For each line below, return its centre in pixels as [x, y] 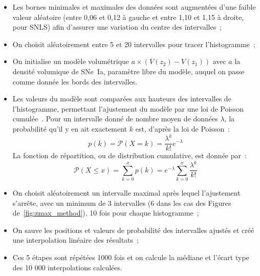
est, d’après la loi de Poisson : [183, 128]
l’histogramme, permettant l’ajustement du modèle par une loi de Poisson [128, 108]
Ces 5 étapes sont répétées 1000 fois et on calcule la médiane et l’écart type [131, 257]
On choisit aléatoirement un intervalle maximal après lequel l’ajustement [126, 192]
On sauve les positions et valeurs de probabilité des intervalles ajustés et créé [133, 230]
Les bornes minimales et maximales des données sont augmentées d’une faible [134, 7]
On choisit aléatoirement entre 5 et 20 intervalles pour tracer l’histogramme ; [134, 44]
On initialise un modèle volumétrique [71, 61]
